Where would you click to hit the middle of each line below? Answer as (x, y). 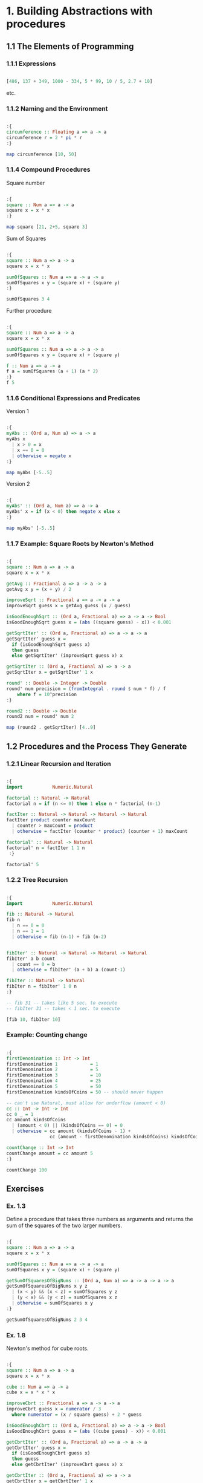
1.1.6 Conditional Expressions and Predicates (73, 399)
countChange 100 (27, 1170)
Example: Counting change (47, 1035)
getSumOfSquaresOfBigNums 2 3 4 (47, 1320)
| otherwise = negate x (41, 456)
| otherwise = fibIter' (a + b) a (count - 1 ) (69, 970)
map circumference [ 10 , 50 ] (42, 154)
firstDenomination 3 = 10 (54, 1075)
